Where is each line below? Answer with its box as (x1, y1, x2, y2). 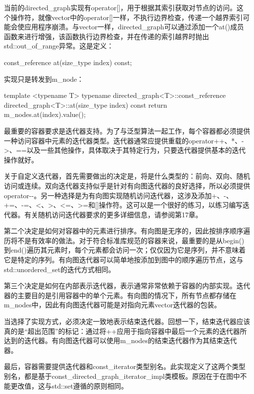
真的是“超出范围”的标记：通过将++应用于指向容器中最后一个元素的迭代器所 (4, 325, 247, 336)
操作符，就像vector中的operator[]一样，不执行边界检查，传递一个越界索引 (10, 12, 243, 22)
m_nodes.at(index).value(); (4, 109, 86, 119)
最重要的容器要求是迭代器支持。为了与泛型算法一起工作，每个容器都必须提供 (4, 125, 250, 136)
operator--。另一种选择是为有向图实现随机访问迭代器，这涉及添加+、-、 (4, 190, 233, 200)
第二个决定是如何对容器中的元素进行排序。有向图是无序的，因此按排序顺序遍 (4, 226, 250, 236)
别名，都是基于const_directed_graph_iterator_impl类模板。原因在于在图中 (4, 371, 240, 381)
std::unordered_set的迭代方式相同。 (4, 264, 115, 274)
